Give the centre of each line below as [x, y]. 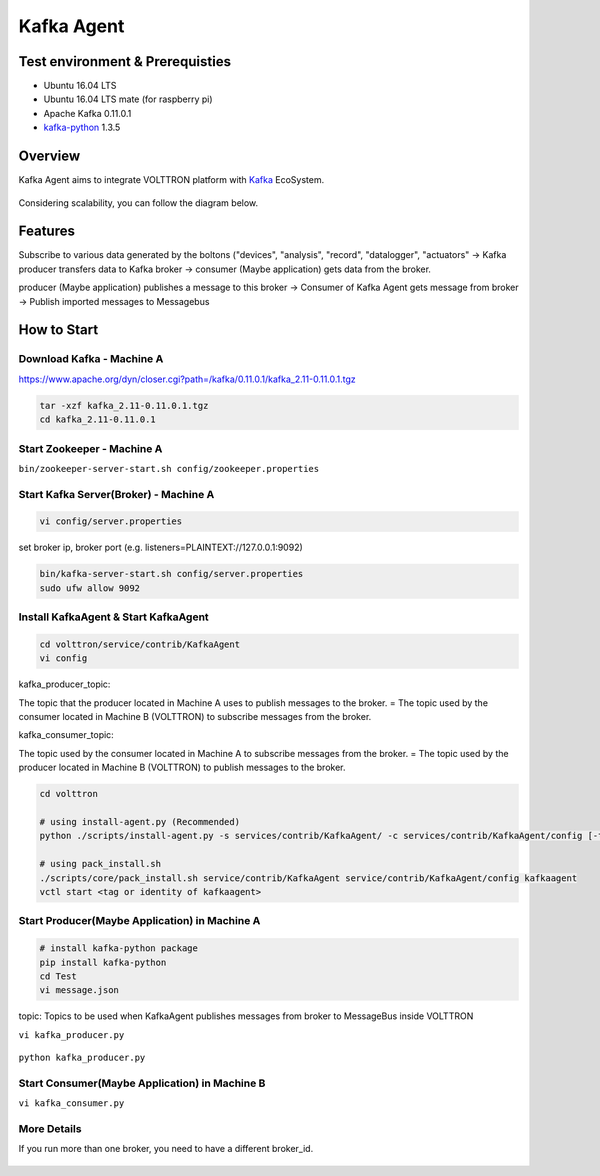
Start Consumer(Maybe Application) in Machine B [142, 1083]
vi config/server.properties [111, 521]
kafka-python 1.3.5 [82, 127]
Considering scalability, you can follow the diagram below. [138, 202]
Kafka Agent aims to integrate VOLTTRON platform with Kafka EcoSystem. [171, 180]
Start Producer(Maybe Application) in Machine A [139, 921]
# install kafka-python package [119, 948]
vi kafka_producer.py [71, 1034]
